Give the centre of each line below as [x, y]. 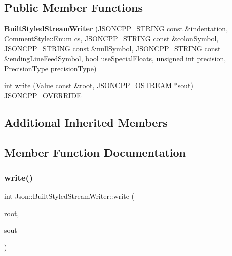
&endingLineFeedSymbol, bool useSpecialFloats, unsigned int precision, [115, 58]
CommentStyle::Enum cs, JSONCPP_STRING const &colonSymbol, [111, 38]
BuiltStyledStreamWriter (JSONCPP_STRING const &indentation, [116, 29]
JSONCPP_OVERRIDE [43, 95]
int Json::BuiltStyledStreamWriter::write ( [69, 196]
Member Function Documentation [95, 152]
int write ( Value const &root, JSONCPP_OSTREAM [88, 85]
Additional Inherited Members [86, 122]
